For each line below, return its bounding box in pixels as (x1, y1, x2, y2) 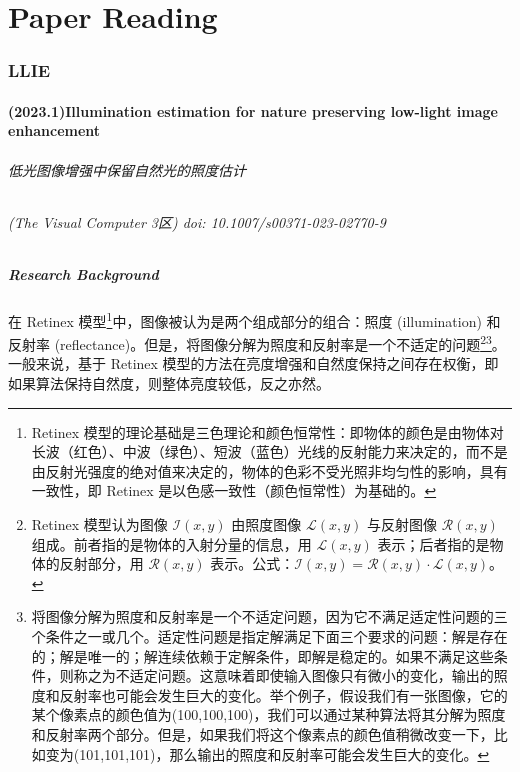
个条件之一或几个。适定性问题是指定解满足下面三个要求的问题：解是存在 (31, 626, 508, 646)
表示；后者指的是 (377, 533, 490, 554)
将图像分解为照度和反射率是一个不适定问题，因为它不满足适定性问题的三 (31, 606, 508, 627)
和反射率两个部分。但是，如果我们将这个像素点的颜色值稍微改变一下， (31, 723, 494, 744)
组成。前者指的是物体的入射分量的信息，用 (31, 533, 312, 554)
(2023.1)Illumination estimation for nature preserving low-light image (8, 100, 498, 121)
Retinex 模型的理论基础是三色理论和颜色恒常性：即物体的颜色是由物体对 (31, 421, 504, 442)
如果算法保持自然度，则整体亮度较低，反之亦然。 (8, 373, 330, 394)
